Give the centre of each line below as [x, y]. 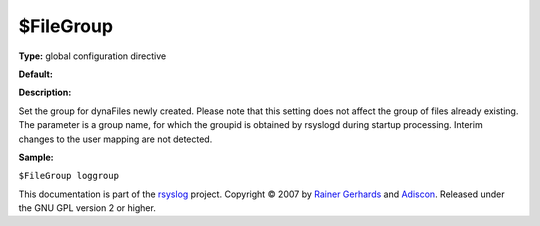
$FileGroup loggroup [69, 176]
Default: [36, 74]
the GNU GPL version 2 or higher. [87, 208]
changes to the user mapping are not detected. [115, 139]
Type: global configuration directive [92, 56]
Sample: [36, 157]
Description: [45, 92]
